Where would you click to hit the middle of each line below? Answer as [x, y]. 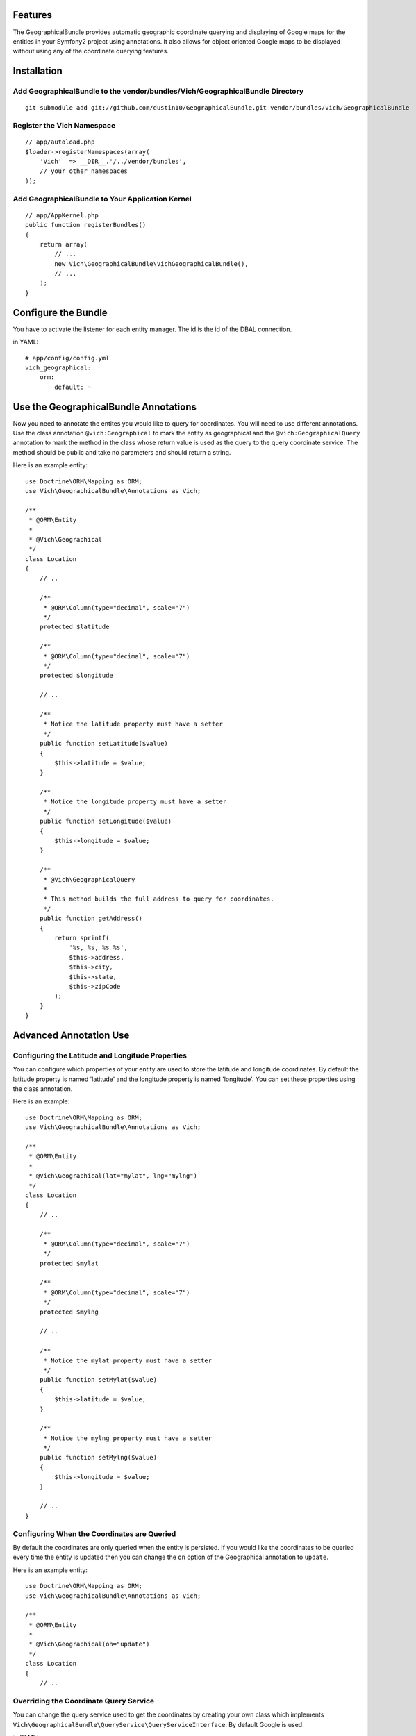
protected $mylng [69, 1312]
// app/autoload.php [60, 142]
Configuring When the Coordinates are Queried [94, 1533]
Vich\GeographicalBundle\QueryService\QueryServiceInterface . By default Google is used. [159, 1724]
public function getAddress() [91, 919]
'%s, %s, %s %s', [99, 948]
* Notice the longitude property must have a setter [135, 802]
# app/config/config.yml [67, 358]
